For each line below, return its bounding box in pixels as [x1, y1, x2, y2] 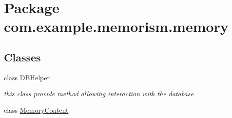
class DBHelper [4, 72, 50, 82]
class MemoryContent [4, 104, 69, 115]
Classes [4, 49, 41, 64]
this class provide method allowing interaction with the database [4, 88, 193, 99]
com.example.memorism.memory [4, 16, 229, 36]
